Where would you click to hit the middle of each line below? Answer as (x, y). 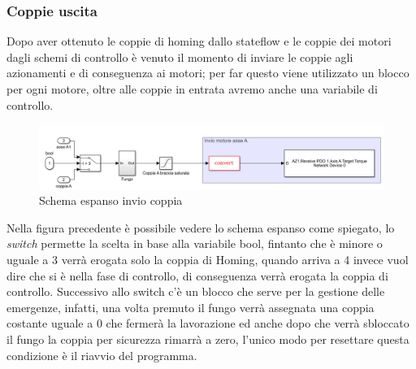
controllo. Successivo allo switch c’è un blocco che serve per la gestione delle (196, 291)
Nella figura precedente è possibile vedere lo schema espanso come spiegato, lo (201, 227)
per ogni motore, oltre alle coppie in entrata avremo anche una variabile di (192, 89)
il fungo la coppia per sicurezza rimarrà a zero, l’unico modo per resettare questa (208, 339)
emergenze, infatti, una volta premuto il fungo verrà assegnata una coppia (191, 307)
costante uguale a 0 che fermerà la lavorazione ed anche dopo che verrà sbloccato (208, 323)
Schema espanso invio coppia (111, 200)
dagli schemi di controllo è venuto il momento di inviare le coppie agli (180, 56)
